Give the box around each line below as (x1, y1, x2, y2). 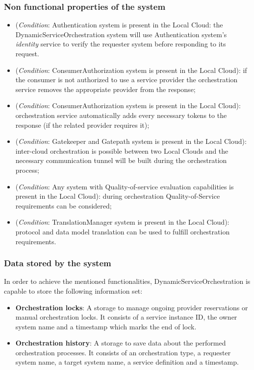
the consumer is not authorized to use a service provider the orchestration (15, 74, 238, 85)
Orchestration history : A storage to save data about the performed (15, 338, 226, 348)
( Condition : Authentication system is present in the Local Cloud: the (15, 20, 223, 30)
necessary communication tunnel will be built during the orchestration (15, 155, 227, 165)
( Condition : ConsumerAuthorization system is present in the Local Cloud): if (15, 65, 247, 75)
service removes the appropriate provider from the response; (15, 84, 196, 94)
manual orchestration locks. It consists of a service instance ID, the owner (15, 312, 237, 322)
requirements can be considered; (15, 200, 112, 210)
